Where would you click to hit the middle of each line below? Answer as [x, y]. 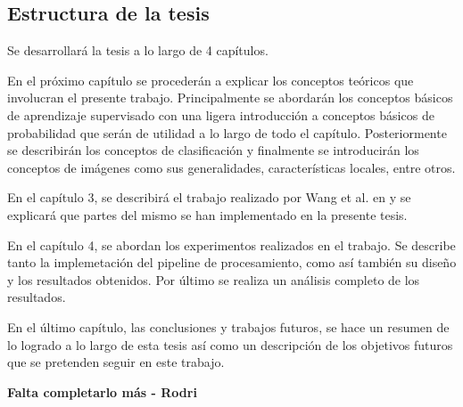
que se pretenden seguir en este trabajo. [116, 362]
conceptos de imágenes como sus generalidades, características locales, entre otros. [231, 167]
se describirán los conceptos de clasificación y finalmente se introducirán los [213, 150]
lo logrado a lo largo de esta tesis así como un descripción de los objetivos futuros [230, 344]
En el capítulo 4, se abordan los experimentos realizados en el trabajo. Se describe [231, 244]
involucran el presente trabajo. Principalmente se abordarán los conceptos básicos [230, 98]
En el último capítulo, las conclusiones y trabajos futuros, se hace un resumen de [228, 326]
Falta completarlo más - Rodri [102, 391]
